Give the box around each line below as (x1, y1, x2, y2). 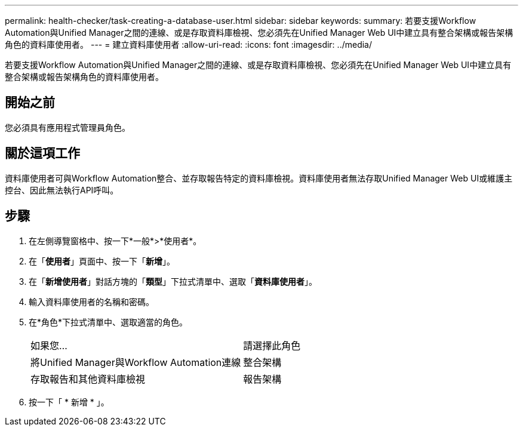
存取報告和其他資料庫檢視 (30, 372, 146, 385)
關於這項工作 (5, 146, 80, 161)
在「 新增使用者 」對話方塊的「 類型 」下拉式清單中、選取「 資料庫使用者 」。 (29, 276, 317, 287)
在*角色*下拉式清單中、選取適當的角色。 (29, 316, 188, 327)
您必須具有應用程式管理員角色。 (5, 122, 130, 133)
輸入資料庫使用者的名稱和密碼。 (29, 296, 154, 307)
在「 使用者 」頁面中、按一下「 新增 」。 (29, 255, 175, 266)
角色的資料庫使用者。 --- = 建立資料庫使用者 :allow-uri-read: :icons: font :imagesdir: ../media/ (5, 39, 373, 50)
